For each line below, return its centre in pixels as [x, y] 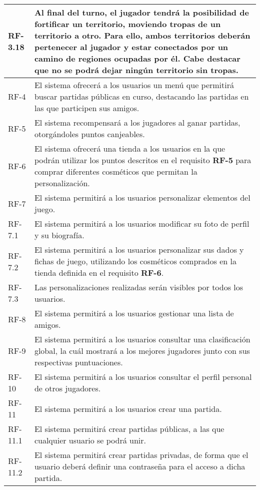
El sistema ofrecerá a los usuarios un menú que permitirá [134, 85]
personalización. [62, 183]
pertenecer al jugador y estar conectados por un [131, 47]
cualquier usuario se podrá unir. [90, 440]
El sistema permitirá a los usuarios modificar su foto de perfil [142, 223]
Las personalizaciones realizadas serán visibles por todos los [139, 287]
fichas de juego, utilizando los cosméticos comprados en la [135, 261]
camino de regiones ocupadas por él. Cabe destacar [137, 58]
